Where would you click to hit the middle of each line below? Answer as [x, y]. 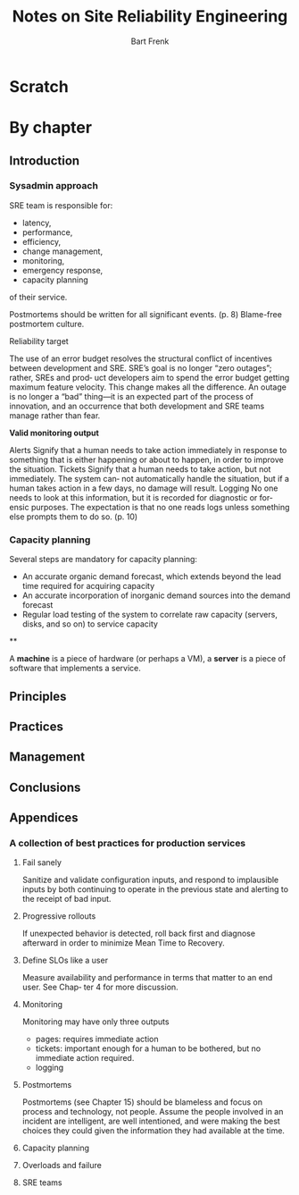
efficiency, [41, 241]
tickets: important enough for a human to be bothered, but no [148, 1048]
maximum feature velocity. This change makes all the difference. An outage [148, 387]
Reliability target [39, 341]
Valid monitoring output [54, 433]
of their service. [38, 297]
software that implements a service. [75, 669]
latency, [37, 223]
